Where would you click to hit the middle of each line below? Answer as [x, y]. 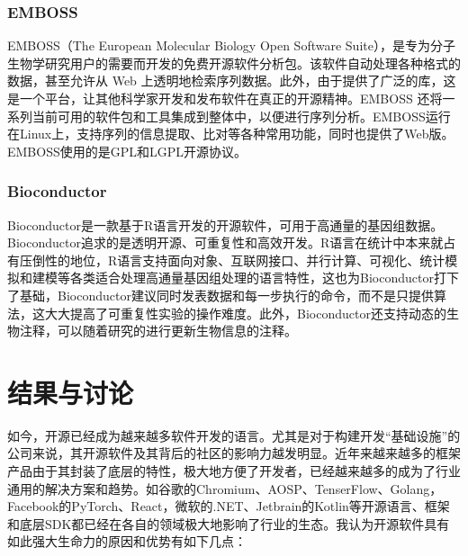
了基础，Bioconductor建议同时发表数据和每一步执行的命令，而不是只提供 [220, 295]
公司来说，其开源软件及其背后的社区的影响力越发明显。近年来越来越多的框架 [234, 453]
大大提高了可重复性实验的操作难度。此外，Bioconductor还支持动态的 [245, 313]
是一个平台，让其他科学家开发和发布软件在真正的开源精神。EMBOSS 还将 [225, 98]
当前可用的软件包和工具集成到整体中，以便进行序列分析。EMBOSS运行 [241, 116]
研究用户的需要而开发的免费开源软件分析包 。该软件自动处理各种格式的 [252, 63]
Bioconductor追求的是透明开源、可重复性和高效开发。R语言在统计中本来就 [225, 242]
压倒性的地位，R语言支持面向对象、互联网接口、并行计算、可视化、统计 [232, 260]
